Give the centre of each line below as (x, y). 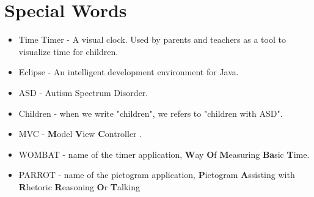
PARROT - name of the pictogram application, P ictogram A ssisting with (157, 175)
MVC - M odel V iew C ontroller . (80, 134)
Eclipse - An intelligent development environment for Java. (129, 72)
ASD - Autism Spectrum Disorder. (83, 92)
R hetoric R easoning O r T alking (79, 186)
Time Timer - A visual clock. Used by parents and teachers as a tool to (152, 39)
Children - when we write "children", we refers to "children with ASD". (151, 113)
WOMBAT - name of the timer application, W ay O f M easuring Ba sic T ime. (164, 154)
